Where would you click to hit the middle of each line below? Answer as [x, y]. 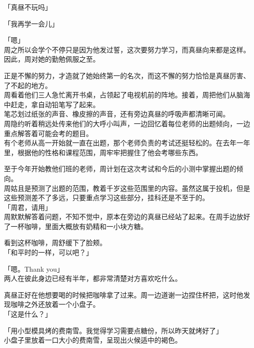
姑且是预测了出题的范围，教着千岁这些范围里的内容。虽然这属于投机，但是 [130, 188]
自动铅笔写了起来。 [69, 104]
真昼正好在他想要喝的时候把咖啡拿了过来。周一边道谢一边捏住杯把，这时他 [124, 294]
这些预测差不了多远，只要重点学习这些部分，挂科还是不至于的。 [106, 197]
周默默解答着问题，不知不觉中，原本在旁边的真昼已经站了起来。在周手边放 [124, 217]
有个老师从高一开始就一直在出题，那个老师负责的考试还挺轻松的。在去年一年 [127, 143]
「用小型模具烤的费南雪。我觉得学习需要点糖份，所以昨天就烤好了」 [113, 330]
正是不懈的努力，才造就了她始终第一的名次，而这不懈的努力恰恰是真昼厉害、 [127, 75]
